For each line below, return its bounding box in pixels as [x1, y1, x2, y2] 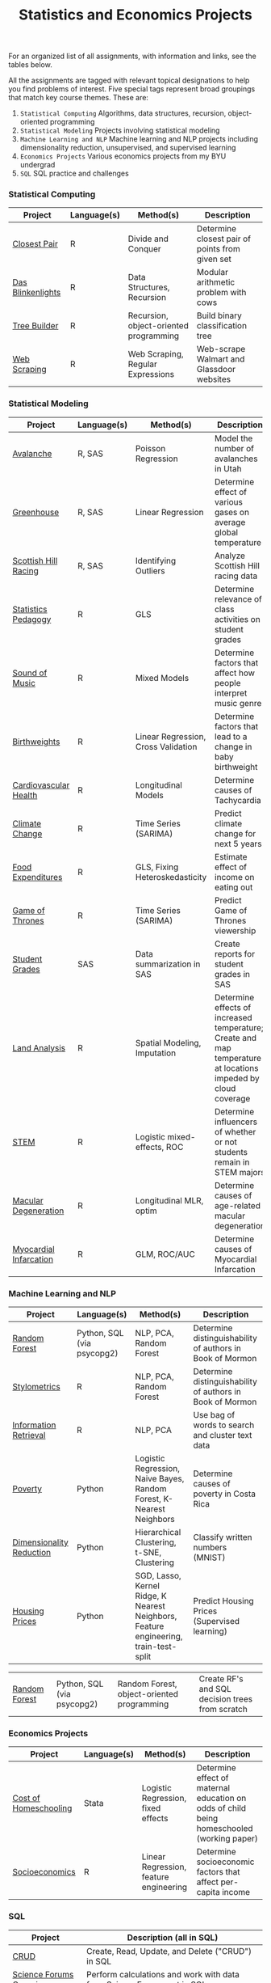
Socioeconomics [12, 1867, 77, 1878]
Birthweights [12, 736, 60, 747]
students [215, 1146, 248, 1157]
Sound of [12, 667, 48, 679]
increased [215, 1012, 252, 1023]
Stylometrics [12, 1381, 60, 1393]
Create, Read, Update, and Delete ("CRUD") [85, 1945, 252, 1956]
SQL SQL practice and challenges [19, 168, 129, 179]
